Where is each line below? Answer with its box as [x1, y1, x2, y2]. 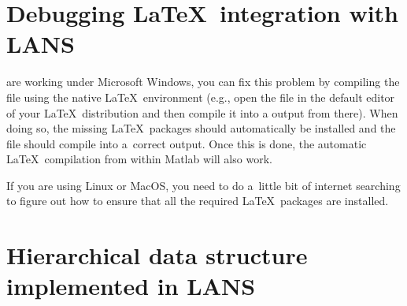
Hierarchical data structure [6, 239, 308, 271]
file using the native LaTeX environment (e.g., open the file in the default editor [6, 88, 395, 105]
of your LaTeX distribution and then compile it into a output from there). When [6, 104, 398, 121]
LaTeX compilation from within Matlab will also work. [6, 151, 272, 167]
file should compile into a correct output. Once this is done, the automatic [6, 135, 367, 151]
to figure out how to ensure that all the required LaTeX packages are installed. [6, 192, 389, 209]
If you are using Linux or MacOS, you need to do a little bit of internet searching [6, 177, 401, 193]
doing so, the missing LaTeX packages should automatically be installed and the [6, 120, 396, 136]
